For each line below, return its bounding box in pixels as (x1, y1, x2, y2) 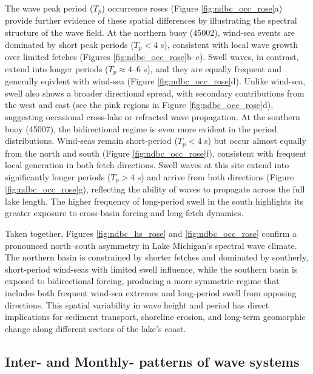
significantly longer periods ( (5, 170, 111, 183)
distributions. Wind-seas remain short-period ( (5, 134, 178, 147)
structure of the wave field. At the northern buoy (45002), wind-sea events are (5, 26, 295, 39)
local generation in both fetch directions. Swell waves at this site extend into (5, 158, 289, 171)
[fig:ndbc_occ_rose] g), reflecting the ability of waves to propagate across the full (5, 183, 305, 195)
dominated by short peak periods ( (5, 38, 134, 50)
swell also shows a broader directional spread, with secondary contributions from (5, 86, 305, 99)
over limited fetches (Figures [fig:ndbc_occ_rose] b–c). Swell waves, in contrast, (5, 50, 299, 63)
